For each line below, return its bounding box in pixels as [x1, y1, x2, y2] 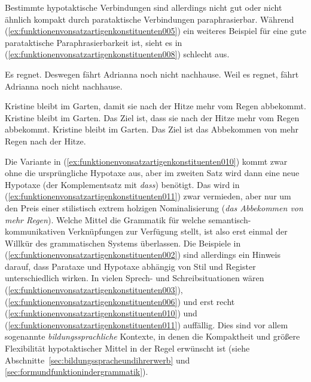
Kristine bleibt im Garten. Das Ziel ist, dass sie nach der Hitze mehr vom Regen [5, 111, 300, 124]
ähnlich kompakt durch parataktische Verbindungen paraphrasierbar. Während [5, 13, 294, 25]
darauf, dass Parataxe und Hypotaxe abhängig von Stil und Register [5, 260, 256, 272]
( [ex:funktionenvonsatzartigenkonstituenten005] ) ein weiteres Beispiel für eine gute [5, 24, 306, 37]
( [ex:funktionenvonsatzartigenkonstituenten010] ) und [5, 307, 197, 319]
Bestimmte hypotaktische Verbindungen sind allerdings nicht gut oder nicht [5, 1, 282, 13]
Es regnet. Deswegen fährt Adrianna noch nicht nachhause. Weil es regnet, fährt [5, 67, 299, 80]
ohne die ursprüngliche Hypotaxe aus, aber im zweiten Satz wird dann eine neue [5, 167, 300, 179]
